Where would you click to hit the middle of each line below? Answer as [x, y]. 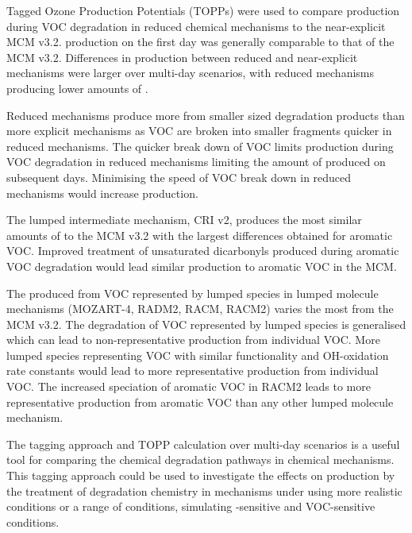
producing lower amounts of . [77, 88]
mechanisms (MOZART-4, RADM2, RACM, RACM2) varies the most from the [200, 309]
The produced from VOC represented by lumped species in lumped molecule [193, 293]
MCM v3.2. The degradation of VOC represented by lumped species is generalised [206, 324]
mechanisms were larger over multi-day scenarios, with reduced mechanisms [191, 73]
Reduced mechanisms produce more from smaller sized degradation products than [206, 115]
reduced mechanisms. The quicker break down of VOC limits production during [200, 146]
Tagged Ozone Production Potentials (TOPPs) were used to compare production [203, 10]
